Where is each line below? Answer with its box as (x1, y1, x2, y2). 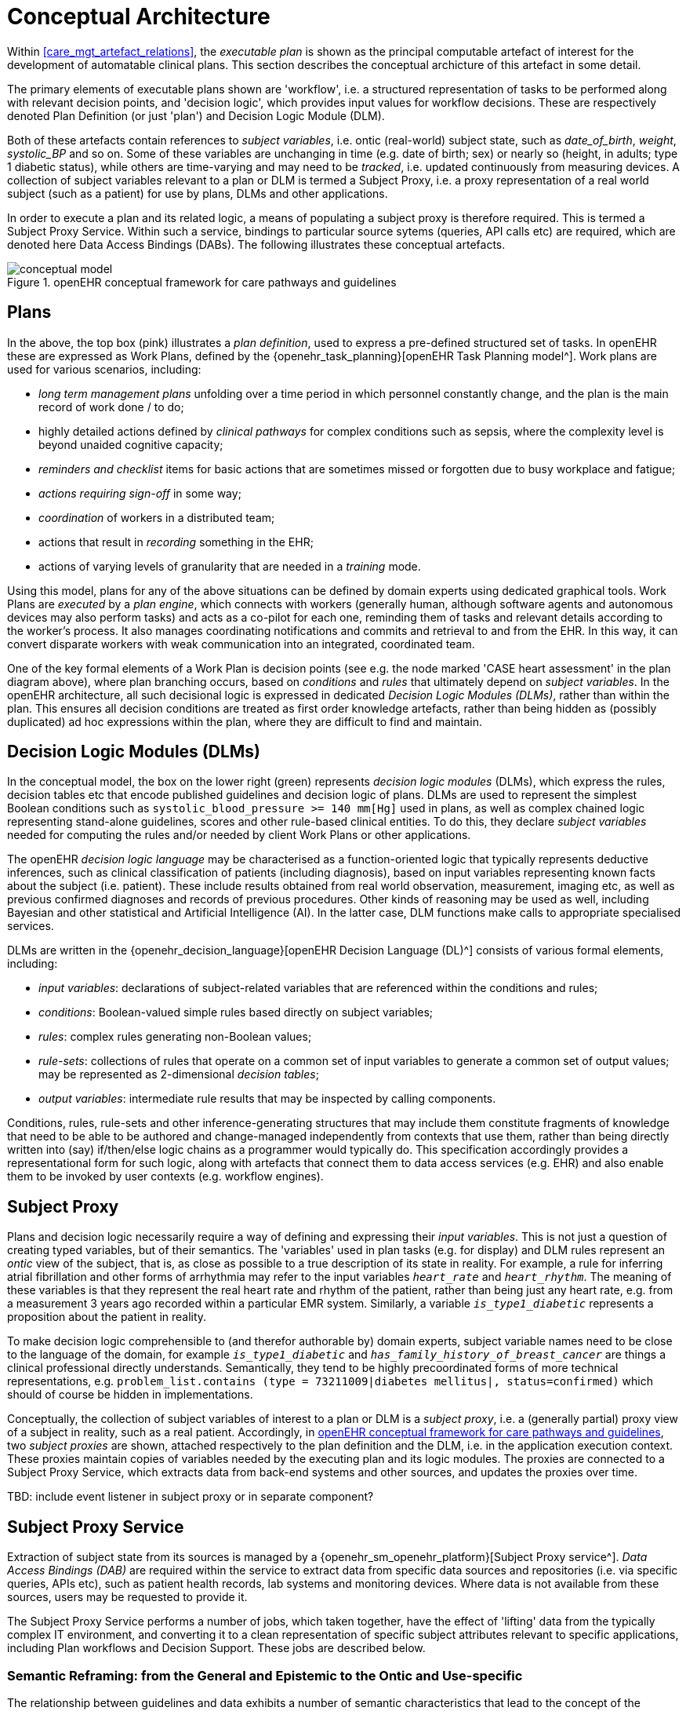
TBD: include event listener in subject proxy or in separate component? (7, 1490, 374, 1504)
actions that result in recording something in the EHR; (38, 534, 314, 549)
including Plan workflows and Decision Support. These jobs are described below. (7, 1641, 426, 1655)
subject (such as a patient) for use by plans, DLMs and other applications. (7, 186, 388, 200)
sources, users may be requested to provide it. (7, 1590, 248, 1604)
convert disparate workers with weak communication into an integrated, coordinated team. (7, 637, 475, 651)
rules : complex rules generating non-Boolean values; (38, 1030, 312, 1044)
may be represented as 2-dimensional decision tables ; (38, 1067, 319, 1082)
